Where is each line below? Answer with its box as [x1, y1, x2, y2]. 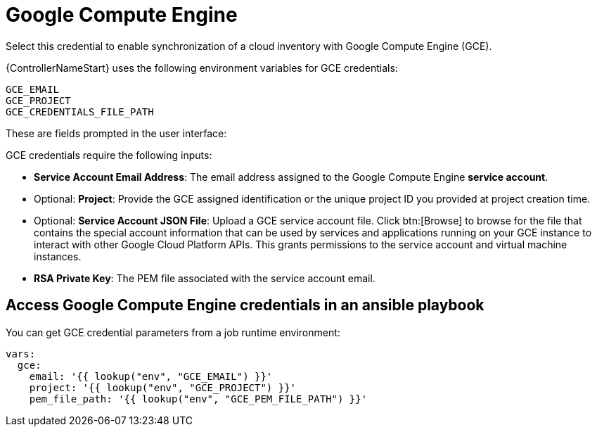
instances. [34, 250, 82, 262]
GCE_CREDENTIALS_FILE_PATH [6, 106, 154, 117]
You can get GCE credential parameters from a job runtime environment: [6, 326, 340, 338]
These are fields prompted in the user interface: [6, 127, 227, 139]
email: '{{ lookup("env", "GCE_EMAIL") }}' [29, 370, 273, 382]
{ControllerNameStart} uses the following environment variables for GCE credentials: [6, 61, 398, 74]
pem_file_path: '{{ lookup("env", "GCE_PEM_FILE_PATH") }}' [29, 393, 368, 405]
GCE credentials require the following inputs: [6, 148, 212, 161]
